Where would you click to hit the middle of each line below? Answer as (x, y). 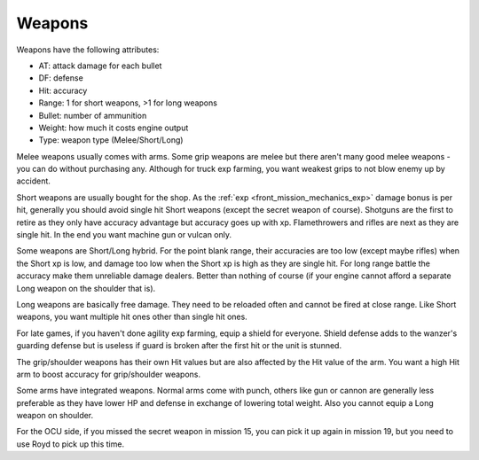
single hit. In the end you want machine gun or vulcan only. (124, 235)
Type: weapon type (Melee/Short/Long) (111, 140)
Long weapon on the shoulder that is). (86, 288)
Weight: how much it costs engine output (114, 128)
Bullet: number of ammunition (93, 115)
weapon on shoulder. (55, 416)
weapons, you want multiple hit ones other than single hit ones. (132, 317)
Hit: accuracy (63, 90)
